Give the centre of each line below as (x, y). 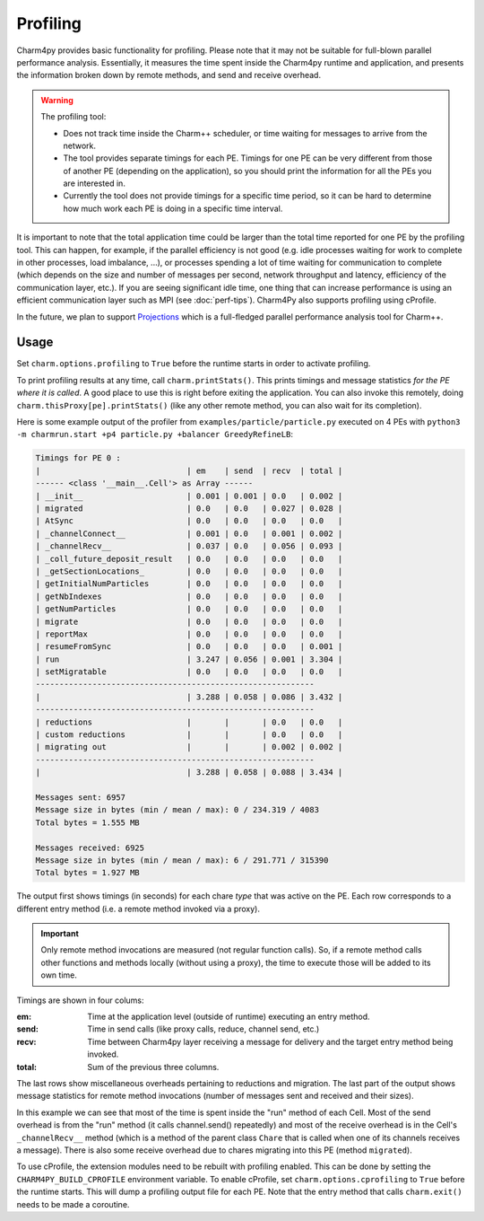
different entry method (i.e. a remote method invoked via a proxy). (138, 909)
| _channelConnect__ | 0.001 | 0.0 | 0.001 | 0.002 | (189, 533)
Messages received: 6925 (90, 848)
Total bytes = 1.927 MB (88, 873)
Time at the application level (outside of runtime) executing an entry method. (229, 1017)
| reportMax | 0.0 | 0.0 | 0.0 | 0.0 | (189, 634)
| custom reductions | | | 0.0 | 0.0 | (189, 735)
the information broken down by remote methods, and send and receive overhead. (169, 75)
